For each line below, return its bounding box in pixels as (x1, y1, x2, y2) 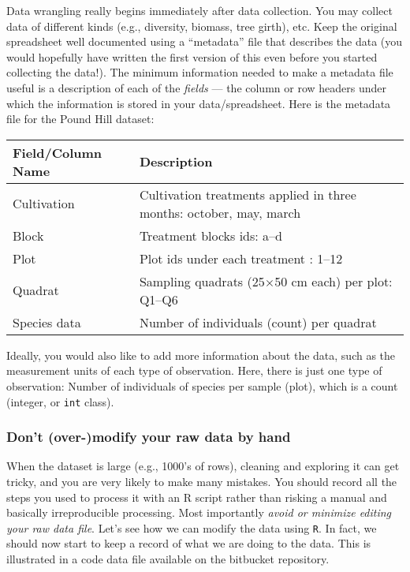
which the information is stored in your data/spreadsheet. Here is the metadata (6, 95, 391, 111)
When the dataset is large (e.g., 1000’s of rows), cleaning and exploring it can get (6, 458, 400, 474)
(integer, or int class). (6, 393, 114, 409)
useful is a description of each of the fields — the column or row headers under (6, 79, 386, 95)
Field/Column (13, 143, 102, 162)
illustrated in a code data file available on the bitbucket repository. (6, 551, 330, 567)
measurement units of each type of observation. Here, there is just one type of (6, 362, 382, 379)
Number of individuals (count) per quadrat (139, 312, 377, 331)
